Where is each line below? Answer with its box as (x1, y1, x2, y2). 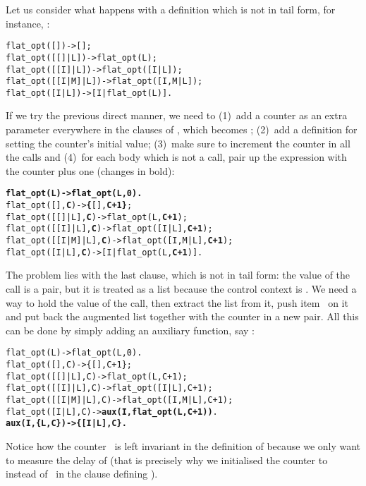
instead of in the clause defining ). (6, 466, 158, 481)
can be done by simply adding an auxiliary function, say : (6, 322, 255, 337)
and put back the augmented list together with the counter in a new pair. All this (6, 309, 359, 324)
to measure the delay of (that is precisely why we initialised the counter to (6, 452, 328, 467)
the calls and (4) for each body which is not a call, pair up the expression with (6, 150, 347, 164)
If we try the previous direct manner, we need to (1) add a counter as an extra (6, 108, 348, 123)
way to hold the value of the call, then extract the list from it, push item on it (6, 295, 348, 310)
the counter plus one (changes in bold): (6, 163, 175, 178)
